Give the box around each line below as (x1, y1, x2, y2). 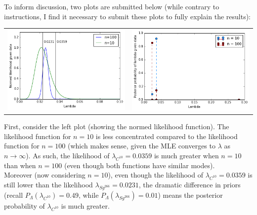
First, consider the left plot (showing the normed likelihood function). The (4, 121, 229, 132)
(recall (4, 189, 23, 200)
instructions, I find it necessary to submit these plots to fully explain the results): (4, 11, 251, 21)
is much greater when (154, 150, 219, 160)
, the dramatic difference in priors (138, 179, 241, 190)
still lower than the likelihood (4, 179, 93, 190)
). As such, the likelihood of (26, 150, 110, 160)
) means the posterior (158, 189, 223, 200)
